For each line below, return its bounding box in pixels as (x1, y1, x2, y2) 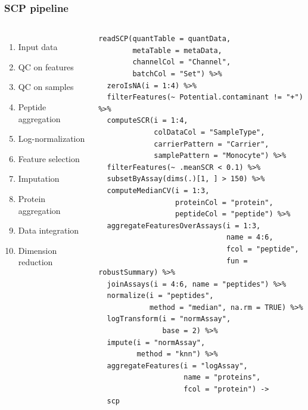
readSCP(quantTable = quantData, (98, 35, 231, 44)
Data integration (18, 224, 79, 237)
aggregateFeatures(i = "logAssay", (107, 361, 248, 370)
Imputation (18, 172, 60, 185)
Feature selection (18, 152, 80, 164)
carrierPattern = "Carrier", (154, 139, 269, 148)
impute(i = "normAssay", (107, 338, 206, 347)
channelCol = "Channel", (132, 58, 231, 67)
